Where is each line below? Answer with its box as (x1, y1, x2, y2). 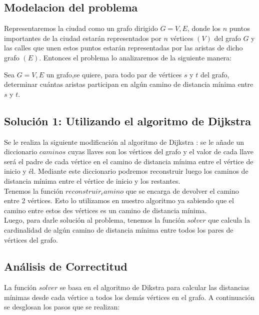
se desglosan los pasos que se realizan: (4, 302, 120, 312)
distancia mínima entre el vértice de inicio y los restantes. (4, 175, 180, 186)
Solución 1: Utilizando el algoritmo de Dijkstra (4, 113, 251, 128)
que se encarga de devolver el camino (125, 185, 239, 196)
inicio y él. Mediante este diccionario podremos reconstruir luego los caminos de (4, 166, 248, 176)
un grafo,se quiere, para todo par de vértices (46, 69, 182, 79)
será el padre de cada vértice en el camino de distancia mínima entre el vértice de (4, 156, 253, 166)
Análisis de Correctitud (4, 259, 127, 274)
